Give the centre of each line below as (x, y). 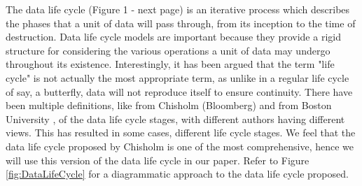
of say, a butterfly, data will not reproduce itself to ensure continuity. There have (179, 91)
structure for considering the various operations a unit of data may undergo (168, 50)
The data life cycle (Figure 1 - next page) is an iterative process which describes (178, 9)
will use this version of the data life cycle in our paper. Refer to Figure (158, 160)
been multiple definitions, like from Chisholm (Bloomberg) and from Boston (169, 105)
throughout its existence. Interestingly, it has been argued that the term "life (170, 64)
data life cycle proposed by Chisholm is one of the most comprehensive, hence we (180, 146)
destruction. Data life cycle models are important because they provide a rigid (173, 37)
